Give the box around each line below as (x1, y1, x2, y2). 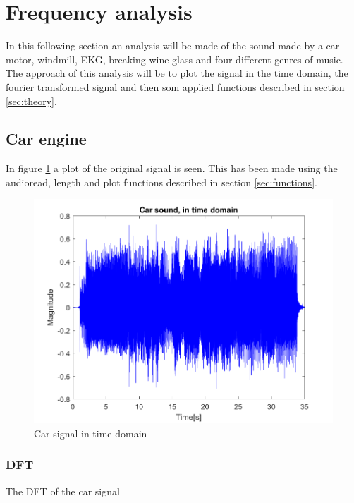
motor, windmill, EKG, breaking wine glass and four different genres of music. (6, 51, 343, 66)
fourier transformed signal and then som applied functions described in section (6, 79, 345, 94)
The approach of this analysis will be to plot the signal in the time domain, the (6, 66, 348, 80)
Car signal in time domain (34, 425, 147, 440)
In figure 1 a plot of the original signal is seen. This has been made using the (6, 161, 338, 176)
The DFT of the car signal (6, 483, 120, 498)
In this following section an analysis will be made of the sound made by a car (6, 38, 340, 53)
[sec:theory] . (6, 93, 57, 108)
